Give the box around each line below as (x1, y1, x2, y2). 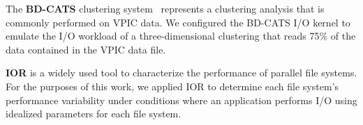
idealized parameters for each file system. (6, 106, 181, 121)
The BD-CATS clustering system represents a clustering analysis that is (6, 1, 325, 15)
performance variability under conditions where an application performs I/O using (6, 92, 357, 107)
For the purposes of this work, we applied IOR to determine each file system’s (6, 78, 339, 93)
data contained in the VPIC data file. (6, 42, 166, 56)
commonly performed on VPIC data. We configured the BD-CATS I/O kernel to (6, 15, 350, 29)
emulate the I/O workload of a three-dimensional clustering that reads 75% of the (6, 28, 356, 43)
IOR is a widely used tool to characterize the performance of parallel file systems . (6, 65, 357, 80)
